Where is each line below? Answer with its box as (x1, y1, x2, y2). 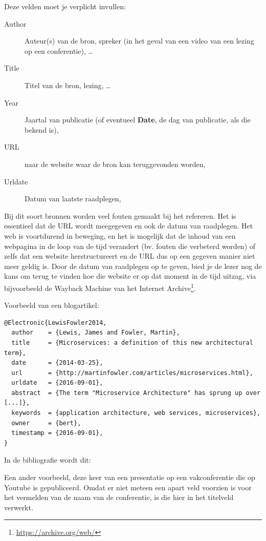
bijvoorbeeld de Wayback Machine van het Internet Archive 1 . (4, 281, 196, 293)
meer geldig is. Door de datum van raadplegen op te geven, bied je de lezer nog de (4, 260, 262, 271)
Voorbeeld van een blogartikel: (4, 300, 99, 310)
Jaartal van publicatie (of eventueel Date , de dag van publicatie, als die (25, 114, 251, 125)
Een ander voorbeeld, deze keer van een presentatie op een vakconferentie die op (4, 472, 255, 483)
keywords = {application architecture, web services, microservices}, (11, 409, 261, 417)
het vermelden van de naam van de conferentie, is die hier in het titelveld (4, 492, 234, 503)
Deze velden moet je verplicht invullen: (4, 1, 126, 11)
